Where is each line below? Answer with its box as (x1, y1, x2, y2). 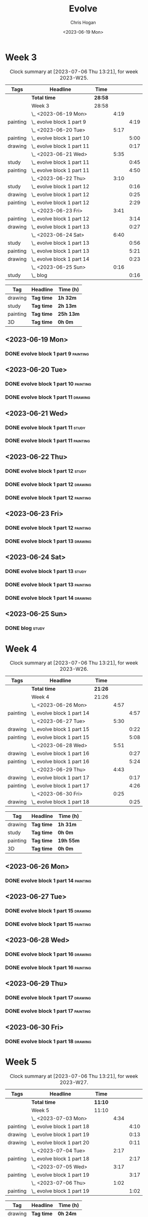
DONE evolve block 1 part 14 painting (5, 877, 92, 884)
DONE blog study (5, 625, 45, 632)
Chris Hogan (70, 19, 97, 25)
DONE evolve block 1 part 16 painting (5, 964, 92, 971)
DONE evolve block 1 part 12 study (5, 467, 87, 474)
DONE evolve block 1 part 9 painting (5, 351, 89, 357)
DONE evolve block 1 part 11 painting (5, 437, 90, 444)
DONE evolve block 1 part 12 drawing (5, 481, 92, 488)
